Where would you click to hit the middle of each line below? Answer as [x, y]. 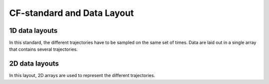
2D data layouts [34, 64]
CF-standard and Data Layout [71, 13]
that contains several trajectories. [44, 49]
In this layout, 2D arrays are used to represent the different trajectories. [82, 76]
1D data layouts [33, 31]
